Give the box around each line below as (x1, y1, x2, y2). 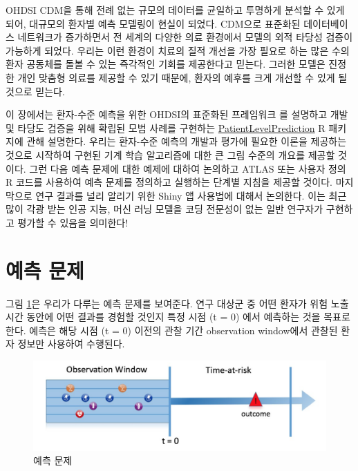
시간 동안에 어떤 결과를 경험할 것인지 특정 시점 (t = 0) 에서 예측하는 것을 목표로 (6, 309, 350, 324)
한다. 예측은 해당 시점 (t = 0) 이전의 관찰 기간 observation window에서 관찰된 (6, 323, 338, 337)
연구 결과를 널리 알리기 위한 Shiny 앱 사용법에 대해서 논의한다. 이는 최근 (35, 188, 347, 202)
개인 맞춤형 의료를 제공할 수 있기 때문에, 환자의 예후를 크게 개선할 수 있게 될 (17, 70, 348, 84)
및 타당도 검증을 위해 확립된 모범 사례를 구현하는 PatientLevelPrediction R (6, 120, 326, 135)
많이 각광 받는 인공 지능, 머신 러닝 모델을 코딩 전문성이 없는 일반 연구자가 (6, 202, 323, 216)
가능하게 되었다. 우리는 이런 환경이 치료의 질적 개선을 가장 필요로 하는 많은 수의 (6, 43, 350, 57)
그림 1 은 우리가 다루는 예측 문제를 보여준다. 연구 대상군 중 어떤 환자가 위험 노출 (6, 296, 349, 310)
